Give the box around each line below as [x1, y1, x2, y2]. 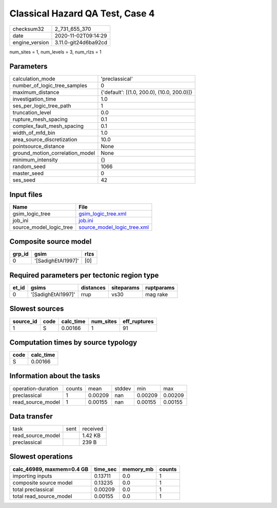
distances [81, 284, 106, 291]
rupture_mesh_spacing [12, 116, 68, 123]
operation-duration [12, 385, 58, 392]
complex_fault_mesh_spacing [12, 122, 84, 130]
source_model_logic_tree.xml [78, 224, 149, 231]
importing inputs [12, 472, 52, 479]
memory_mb [122, 465, 154, 473]
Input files [9, 190, 43, 199]
